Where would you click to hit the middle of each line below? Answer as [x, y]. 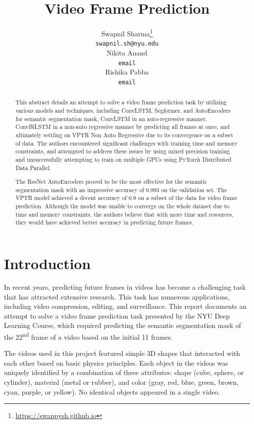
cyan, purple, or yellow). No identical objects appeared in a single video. [112, 391]
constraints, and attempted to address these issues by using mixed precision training [123, 151]
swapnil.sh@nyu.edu [127, 44]
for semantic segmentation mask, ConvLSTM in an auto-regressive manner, [111, 118]
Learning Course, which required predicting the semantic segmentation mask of [123, 325]
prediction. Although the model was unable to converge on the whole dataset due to [122, 206]
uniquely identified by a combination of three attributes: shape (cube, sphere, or [124, 372]
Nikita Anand [127, 53]
